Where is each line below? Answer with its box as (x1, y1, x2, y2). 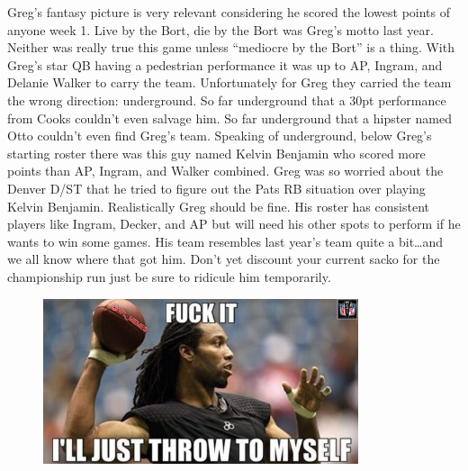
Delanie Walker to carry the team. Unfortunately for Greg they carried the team (7, 73, 452, 92)
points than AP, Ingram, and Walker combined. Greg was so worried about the (7, 161, 444, 180)
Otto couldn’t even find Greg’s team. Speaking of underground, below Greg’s (7, 126, 432, 145)
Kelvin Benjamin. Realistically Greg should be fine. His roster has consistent (7, 196, 429, 215)
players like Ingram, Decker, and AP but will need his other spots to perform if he (7, 214, 461, 233)
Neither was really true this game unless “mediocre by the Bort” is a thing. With (7, 38, 454, 57)
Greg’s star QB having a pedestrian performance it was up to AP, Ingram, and (7, 55, 443, 74)
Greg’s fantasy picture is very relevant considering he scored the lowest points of (7, 3, 450, 21)
